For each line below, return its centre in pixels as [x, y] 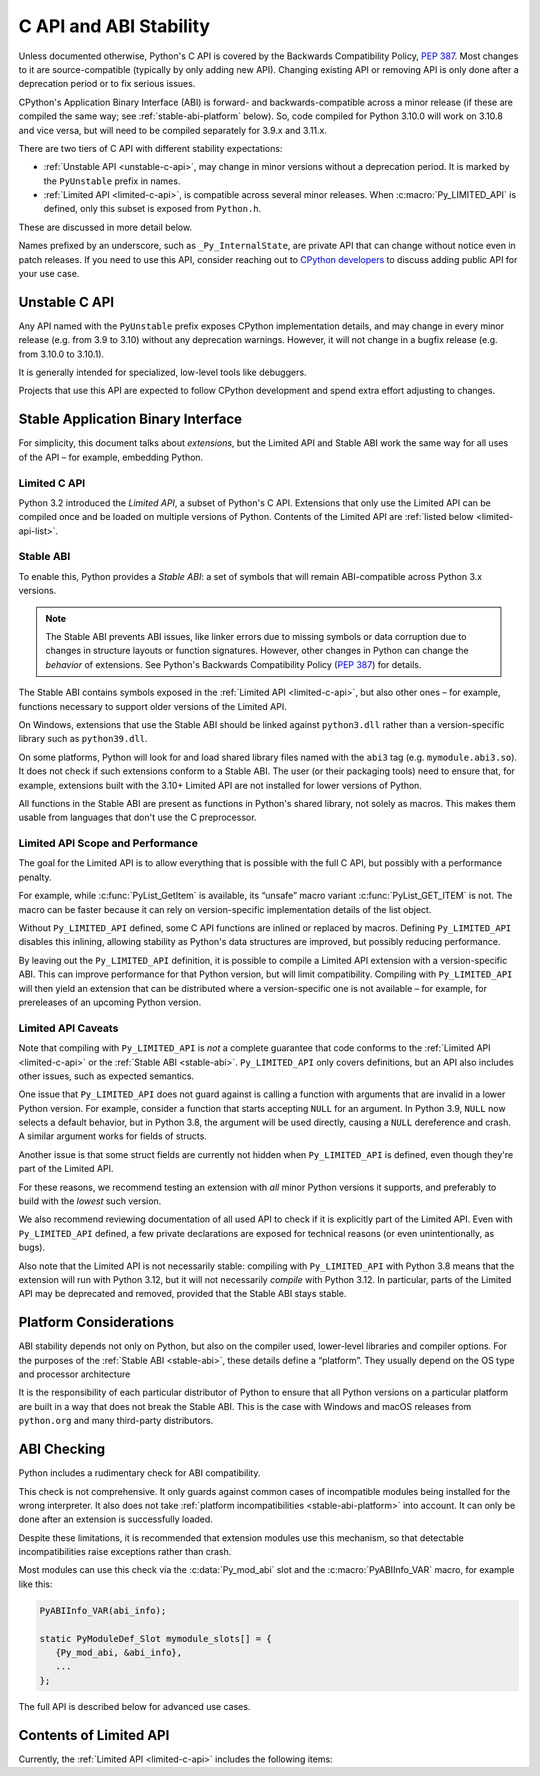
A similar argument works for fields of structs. [112, 1136]
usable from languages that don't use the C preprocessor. [137, 817]
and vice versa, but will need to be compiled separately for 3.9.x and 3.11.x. [173, 130]
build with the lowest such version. [90, 1201]
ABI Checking [62, 1449]
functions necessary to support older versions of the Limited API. [152, 706]
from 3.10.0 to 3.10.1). [61, 354]
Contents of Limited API [94, 1735]
